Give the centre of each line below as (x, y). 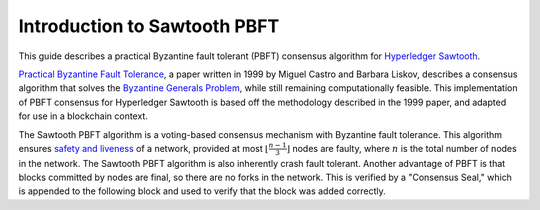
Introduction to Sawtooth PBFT (149, 26)
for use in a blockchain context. (83, 116)
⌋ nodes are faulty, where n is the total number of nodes (401, 148)
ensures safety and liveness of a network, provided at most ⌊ (143, 148)
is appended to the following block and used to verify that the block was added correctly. (202, 191)
